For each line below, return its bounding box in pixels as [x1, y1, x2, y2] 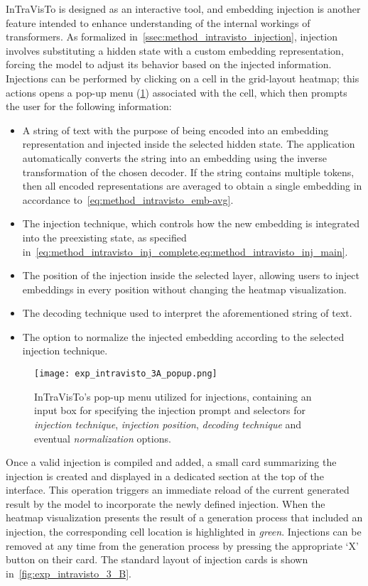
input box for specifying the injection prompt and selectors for [34, 403, 305, 418]
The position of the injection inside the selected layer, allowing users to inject [22, 268, 359, 283]
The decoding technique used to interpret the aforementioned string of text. [22, 305, 352, 320]
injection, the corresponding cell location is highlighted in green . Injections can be [6, 524, 362, 539]
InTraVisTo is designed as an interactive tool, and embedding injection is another [6, 1, 361, 16]
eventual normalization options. [34, 430, 171, 445]
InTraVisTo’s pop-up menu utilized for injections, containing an [34, 389, 312, 403]
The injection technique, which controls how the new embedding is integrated [22, 216, 360, 231]
